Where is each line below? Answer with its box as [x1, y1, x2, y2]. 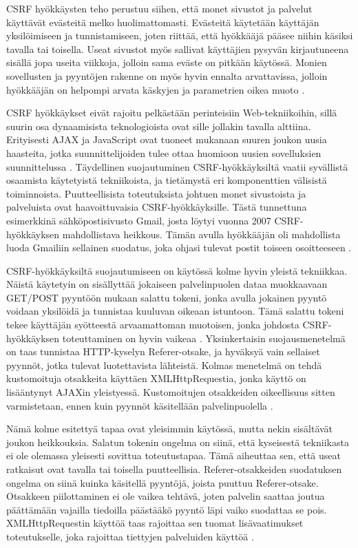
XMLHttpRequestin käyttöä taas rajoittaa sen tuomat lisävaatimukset [6, 516, 304, 530]
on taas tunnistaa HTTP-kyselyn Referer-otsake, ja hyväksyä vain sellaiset [6, 344, 320, 359]
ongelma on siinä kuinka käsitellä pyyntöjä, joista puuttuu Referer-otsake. [6, 475, 319, 489]
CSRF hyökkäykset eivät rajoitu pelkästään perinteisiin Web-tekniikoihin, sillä [6, 105, 337, 120]
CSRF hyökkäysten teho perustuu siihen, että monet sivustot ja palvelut [6, 1, 313, 15]
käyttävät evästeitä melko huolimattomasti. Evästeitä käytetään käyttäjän [6, 14, 319, 29]
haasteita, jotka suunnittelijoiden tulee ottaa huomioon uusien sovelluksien [6, 145, 322, 160]
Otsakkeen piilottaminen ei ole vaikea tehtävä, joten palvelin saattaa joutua [6, 489, 325, 503]
